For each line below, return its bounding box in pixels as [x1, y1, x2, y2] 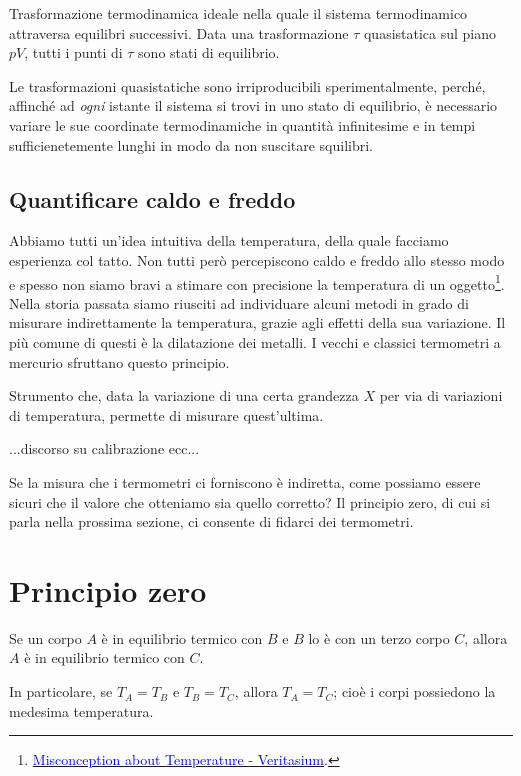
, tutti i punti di [24, 42, 123, 63]
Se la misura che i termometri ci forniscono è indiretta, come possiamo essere [9, 471, 481, 492]
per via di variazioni [379, 385, 503, 406]
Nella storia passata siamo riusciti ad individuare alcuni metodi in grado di [9, 292, 469, 313]
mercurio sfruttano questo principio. [9, 351, 230, 372]
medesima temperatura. [9, 700, 154, 721]
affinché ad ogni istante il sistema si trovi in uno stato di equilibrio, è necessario [9, 95, 498, 116]
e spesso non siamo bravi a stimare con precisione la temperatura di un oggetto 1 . [9, 270, 505, 294]
